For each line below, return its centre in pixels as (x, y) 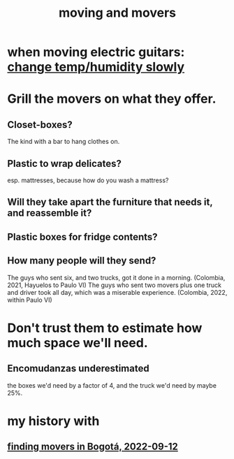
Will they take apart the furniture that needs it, (110, 202)
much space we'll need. (78, 343)
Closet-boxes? (40, 125)
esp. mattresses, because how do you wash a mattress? (88, 180)
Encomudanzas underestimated (78, 369)
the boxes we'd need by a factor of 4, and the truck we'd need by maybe (112, 385)
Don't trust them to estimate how (105, 328)
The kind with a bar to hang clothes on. (64, 142)
